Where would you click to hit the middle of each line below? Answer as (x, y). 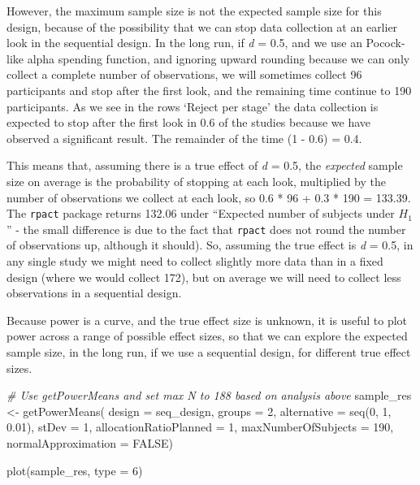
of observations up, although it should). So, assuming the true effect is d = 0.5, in (210, 245)
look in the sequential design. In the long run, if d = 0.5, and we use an (184, 43)
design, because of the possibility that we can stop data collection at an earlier (202, 26)
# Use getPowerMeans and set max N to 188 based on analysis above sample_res (209, 395)
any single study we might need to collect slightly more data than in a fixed (195, 261)
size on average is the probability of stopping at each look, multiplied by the (196, 181)
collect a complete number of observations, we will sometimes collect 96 (184, 74)
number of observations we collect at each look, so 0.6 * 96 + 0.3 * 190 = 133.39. (209, 197)
